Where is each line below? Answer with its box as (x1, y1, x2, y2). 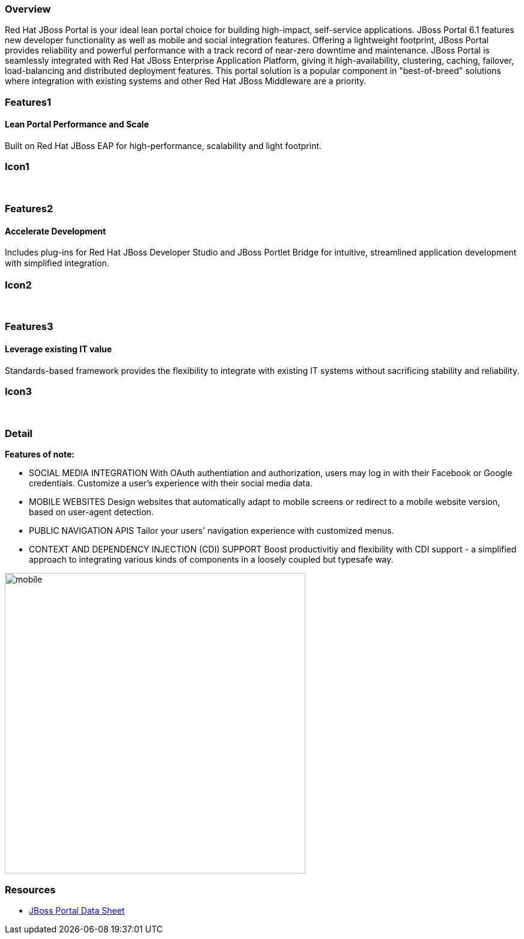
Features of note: (5, 449, 75, 460)
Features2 (5, 203, 53, 215)
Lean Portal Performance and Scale (5, 119, 149, 130)
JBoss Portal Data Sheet (29, 905, 125, 916)
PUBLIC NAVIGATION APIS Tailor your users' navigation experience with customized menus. (29, 525, 394, 536)
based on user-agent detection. (29, 507, 154, 518)
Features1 (5, 96, 51, 108)
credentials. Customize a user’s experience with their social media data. (29, 478, 313, 489)
